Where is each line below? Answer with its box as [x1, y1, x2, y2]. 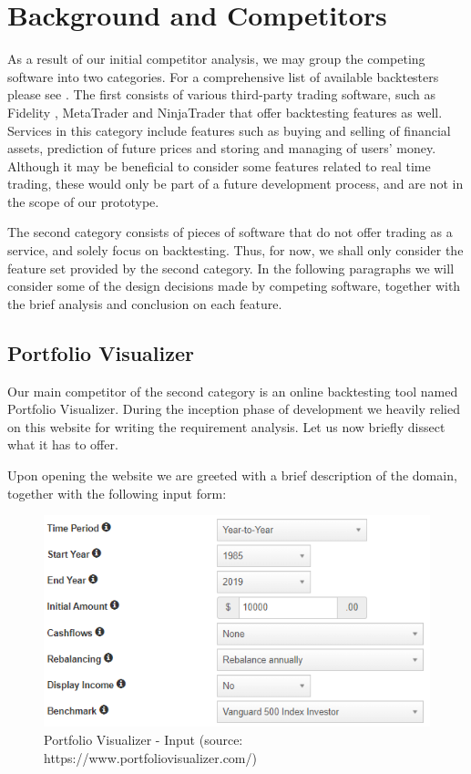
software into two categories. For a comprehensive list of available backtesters [7, 67, 439, 86]
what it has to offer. [7, 435, 118, 454]
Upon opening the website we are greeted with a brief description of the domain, [7, 466, 457, 485]
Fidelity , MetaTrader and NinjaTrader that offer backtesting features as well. [7, 102, 443, 121]
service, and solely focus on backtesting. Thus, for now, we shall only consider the [7, 241, 464, 260]
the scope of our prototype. [7, 191, 159, 211]
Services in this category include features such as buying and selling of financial [7, 120, 451, 139]
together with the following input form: [7, 483, 227, 502]
